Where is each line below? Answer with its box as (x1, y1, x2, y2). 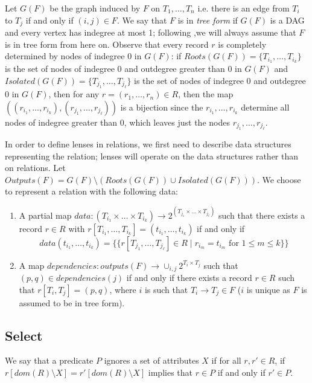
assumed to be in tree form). (19, 296, 125, 309)
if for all (211, 354, 241, 367)
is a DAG (270, 13, 305, 26)
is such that (144, 283, 188, 295)
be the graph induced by (49, 2, 141, 14)
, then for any (48, 88, 100, 100)
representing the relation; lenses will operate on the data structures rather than (5, 149, 299, 162)
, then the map (178, 88, 234, 100)
